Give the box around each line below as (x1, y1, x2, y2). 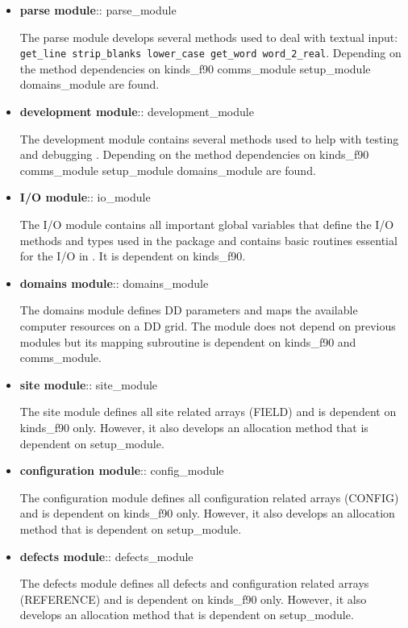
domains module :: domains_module (19, 274, 209, 291)
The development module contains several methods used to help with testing (19, 130, 399, 147)
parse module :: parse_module (19, 2, 177, 18)
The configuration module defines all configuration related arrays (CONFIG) (19, 489, 399, 505)
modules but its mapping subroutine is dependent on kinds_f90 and (19, 333, 356, 350)
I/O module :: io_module (19, 189, 151, 206)
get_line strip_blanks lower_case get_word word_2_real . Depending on (19, 44, 402, 61)
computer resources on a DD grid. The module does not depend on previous (19, 317, 396, 334)
